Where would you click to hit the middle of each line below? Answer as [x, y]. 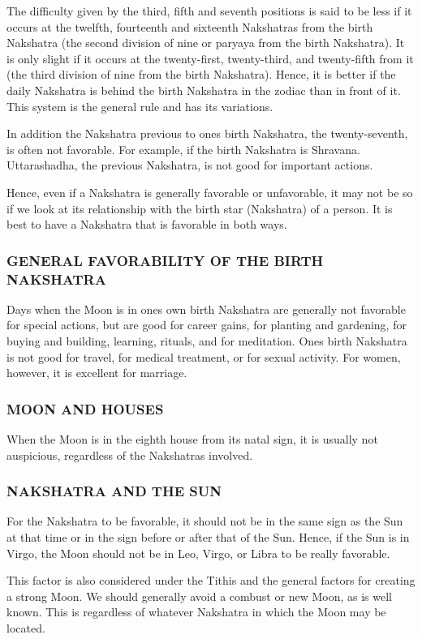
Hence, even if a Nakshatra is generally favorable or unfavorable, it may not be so [210, 192]
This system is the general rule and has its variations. [140, 106]
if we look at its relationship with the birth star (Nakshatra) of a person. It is [200, 208]
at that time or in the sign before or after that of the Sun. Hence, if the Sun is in [208, 537]
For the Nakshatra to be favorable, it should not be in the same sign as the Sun [205, 521]
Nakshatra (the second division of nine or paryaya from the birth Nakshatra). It [206, 43]
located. [26, 628]
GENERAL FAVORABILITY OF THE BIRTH [165, 260]
